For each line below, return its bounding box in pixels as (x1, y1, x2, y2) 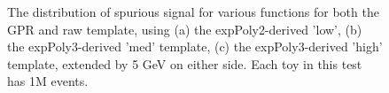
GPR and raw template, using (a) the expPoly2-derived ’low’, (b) (7, 19, 362, 38)
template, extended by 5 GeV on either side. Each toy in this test (7, 54, 362, 73)
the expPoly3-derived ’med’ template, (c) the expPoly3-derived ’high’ (7, 37, 383, 56)
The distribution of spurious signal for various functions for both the (7, 3, 379, 20)
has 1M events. (7, 72, 89, 90)
